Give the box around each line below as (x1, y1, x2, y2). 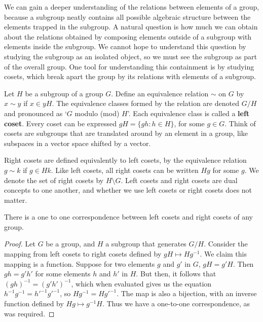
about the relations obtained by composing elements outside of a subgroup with (4, 31, 252, 42)
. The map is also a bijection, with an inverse (117, 288, 257, 299)
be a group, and (46, 238, 95, 249)
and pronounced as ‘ (4, 108, 67, 118)
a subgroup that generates (105, 238, 186, 249)
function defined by (4, 298, 64, 309)
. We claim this (200, 248, 247, 259)
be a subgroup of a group (25, 88, 103, 98)
